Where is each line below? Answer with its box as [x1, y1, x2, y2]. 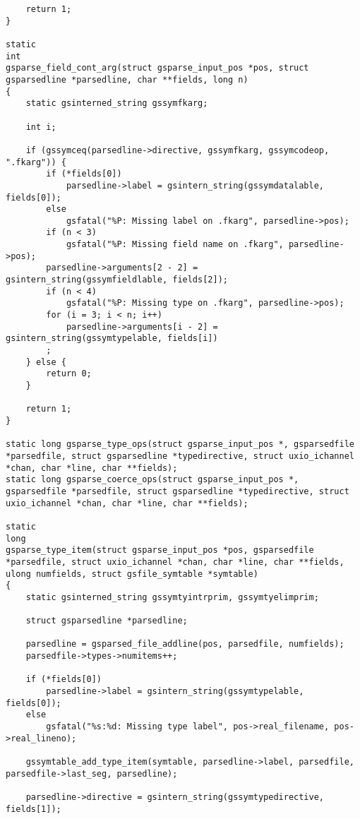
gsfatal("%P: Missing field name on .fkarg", [66, 239, 284, 250]
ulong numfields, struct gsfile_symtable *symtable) [6, 568, 258, 579]
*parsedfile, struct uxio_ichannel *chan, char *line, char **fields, [6, 556, 344, 567]
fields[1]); [6, 803, 61, 814]
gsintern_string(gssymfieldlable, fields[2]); [6, 275, 228, 285]
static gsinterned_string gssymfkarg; [25, 98, 208, 109]
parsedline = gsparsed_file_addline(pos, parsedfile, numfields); [25, 639, 344, 650]
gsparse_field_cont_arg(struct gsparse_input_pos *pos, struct [6, 63, 309, 73]
